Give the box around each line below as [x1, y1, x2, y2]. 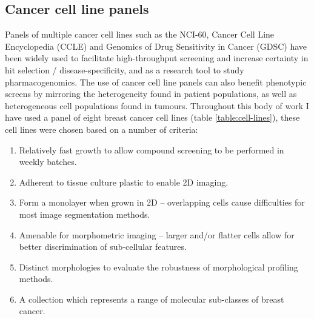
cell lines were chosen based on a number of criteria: [5, 123, 198, 135]
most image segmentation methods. [19, 207, 150, 220]
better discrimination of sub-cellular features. [19, 240, 187, 253]
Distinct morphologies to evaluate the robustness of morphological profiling [19, 260, 298, 273]
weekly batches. [19, 155, 77, 168]
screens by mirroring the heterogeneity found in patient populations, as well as [5, 87, 297, 100]
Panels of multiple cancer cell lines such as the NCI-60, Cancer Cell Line [5, 28, 275, 41]
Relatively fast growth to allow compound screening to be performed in [19, 143, 284, 156]
